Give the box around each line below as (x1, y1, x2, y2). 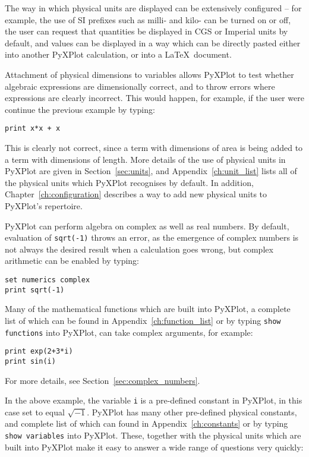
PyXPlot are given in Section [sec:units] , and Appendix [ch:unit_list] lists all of (5, 165, 297, 177)
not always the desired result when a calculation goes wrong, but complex (5, 242, 273, 255)
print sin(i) (5, 357, 56, 365)
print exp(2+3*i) (5, 347, 73, 356)
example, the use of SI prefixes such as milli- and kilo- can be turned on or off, (5, 13, 291, 26)
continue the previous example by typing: (5, 103, 155, 115)
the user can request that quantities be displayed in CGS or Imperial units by (5, 25, 288, 37)
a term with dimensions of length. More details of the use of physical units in (5, 153, 286, 165)
